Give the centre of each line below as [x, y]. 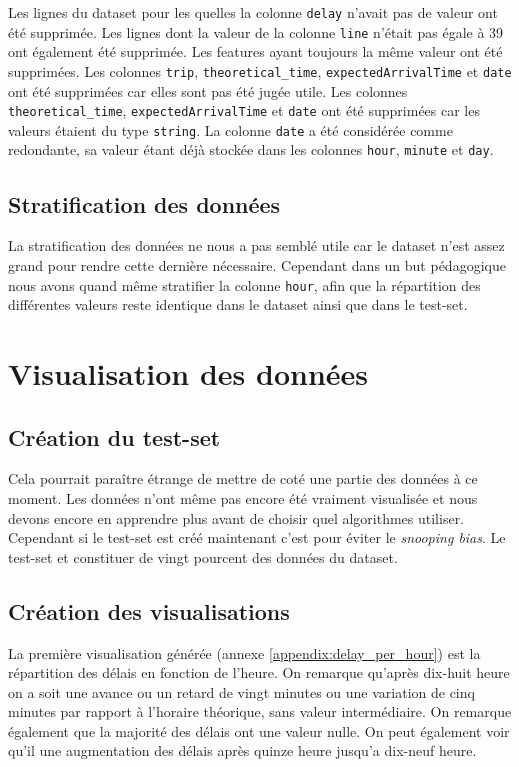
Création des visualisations [149, 610]
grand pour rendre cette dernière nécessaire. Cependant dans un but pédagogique [257, 264]
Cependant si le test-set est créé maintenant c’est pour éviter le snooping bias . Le [257, 537]
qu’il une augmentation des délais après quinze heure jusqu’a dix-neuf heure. [242, 750]
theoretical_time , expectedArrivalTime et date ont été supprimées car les [244, 110]
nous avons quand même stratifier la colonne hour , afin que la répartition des [244, 284]
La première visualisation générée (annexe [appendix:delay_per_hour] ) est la [244, 652]
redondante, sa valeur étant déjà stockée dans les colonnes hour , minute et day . [251, 149]
